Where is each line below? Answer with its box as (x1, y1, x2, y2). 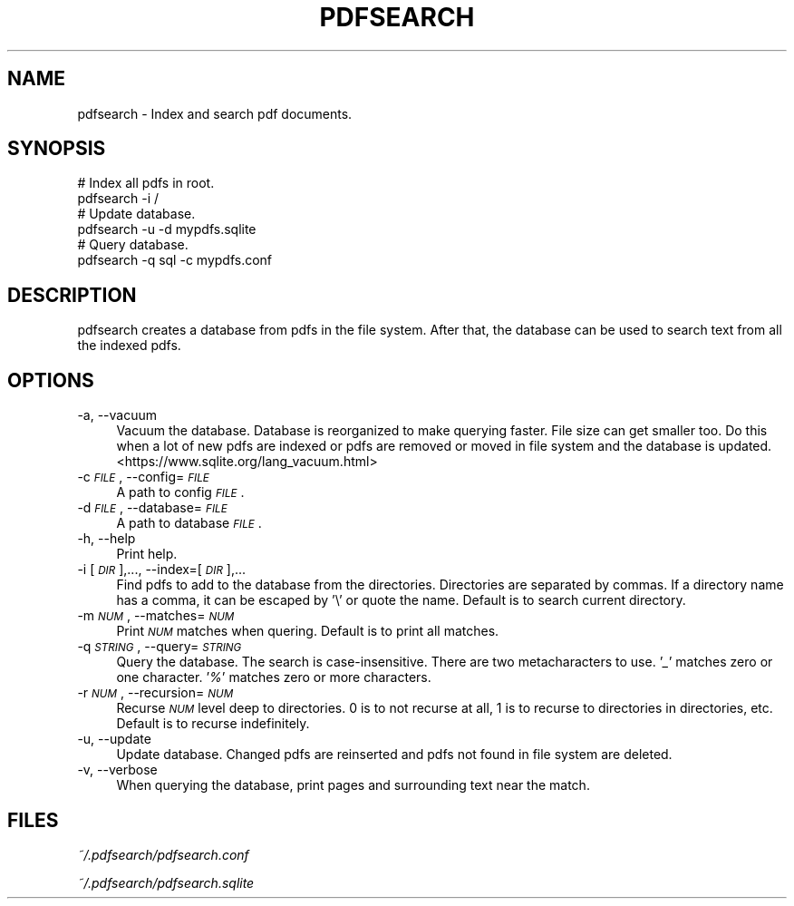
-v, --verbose (77, 762, 158, 778)
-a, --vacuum (77, 407, 158, 424)
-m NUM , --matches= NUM (77, 608, 235, 624)
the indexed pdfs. (77, 337, 181, 354)
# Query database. (77, 237, 189, 253)
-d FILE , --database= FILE (77, 500, 228, 516)
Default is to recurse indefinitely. (116, 716, 310, 732)
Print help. (116, 546, 178, 562)
